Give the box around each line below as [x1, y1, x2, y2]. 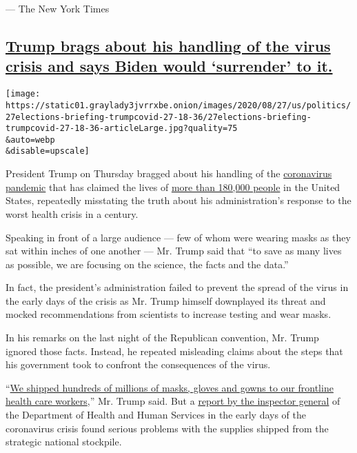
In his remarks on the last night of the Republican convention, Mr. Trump [6, 330, 319, 345]
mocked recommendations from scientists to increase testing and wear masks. [6, 307, 331, 321]
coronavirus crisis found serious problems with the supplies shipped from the [6, 421, 329, 435]
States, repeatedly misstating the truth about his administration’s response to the [6, 193, 351, 208]
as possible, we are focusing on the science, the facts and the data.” [6, 256, 289, 271]
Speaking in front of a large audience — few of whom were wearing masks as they [6, 230, 351, 244]
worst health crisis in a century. [6, 206, 139, 221]
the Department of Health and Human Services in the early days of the [6, 407, 307, 422]
